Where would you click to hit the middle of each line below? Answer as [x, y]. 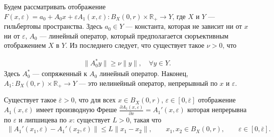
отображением [25, 45]
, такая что [146, 119]
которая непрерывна [217, 109]
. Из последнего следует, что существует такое [135, 45]
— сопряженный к [60, 73]
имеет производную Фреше [77, 109]
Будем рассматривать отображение [55, 6]
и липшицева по [43, 119]
